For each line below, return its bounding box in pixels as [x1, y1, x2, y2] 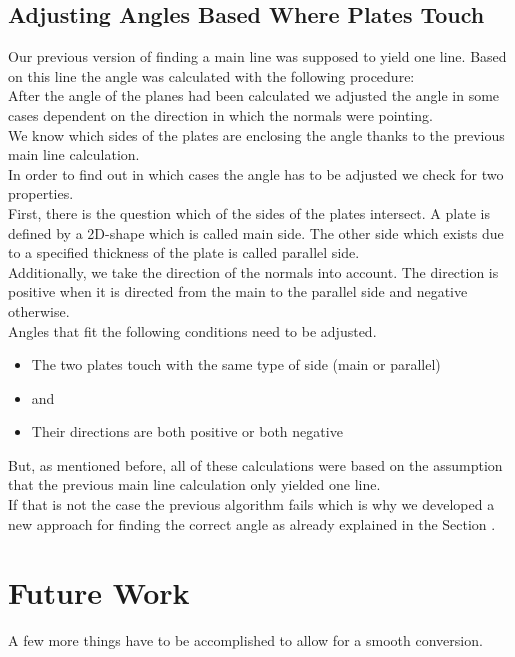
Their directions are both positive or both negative [31, 421, 343, 442]
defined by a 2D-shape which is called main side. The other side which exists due [8, 222, 504, 243]
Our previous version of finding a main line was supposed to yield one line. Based [8, 46, 507, 67]
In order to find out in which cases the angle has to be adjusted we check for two [8, 163, 504, 184]
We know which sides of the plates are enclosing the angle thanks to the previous [8, 124, 505, 145]
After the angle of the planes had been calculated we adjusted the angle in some [8, 85, 500, 106]
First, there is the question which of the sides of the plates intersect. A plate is [8, 202, 490, 223]
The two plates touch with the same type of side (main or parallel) [31, 354, 441, 375]
